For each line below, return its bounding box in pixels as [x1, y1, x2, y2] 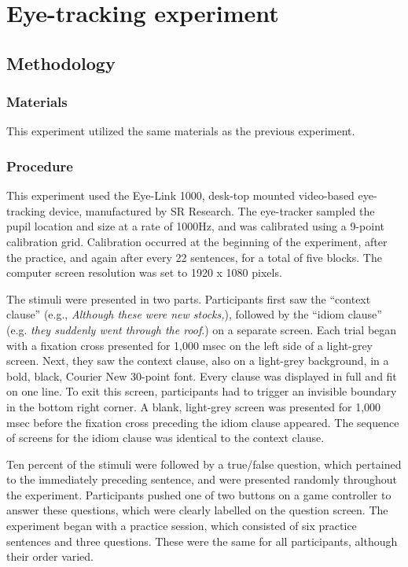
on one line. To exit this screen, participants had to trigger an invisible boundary [6, 383, 397, 399]
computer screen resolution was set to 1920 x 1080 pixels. [6, 264, 282, 281]
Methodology [6, 50, 116, 75]
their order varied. [6, 548, 94, 565]
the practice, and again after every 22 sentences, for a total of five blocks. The [6, 249, 382, 265]
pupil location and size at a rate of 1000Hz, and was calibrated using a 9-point [6, 218, 384, 234]
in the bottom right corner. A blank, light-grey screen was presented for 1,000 [6, 398, 381, 414]
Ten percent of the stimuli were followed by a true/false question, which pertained [6, 455, 402, 472]
